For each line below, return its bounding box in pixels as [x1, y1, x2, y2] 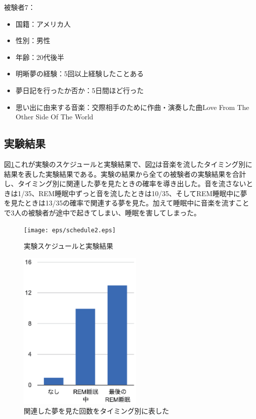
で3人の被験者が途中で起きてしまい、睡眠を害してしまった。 [4, 207, 201, 217]
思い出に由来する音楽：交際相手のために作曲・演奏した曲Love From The [15, 102, 249, 112]
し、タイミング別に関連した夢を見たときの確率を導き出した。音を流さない [4, 178, 246, 189]
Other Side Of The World [15, 111, 93, 122]
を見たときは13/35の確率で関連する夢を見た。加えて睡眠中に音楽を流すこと [4, 198, 250, 208]
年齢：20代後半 [15, 52, 64, 62]
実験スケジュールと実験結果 [24, 241, 114, 251]
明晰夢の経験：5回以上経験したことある [15, 68, 144, 79]
